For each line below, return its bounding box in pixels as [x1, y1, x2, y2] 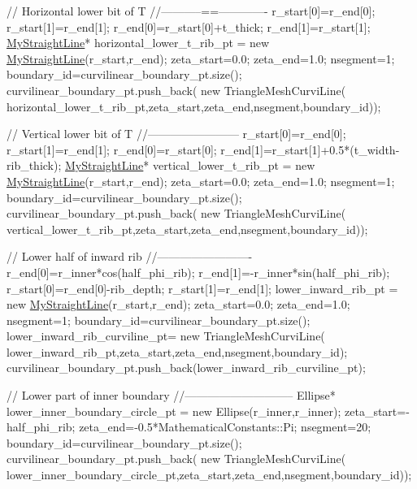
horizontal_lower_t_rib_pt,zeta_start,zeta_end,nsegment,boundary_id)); [7, 97, 381, 115]
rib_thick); [7, 157, 62, 174]
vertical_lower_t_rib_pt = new [153, 157, 315, 174]
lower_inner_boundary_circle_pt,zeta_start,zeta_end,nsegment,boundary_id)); [7, 466, 412, 483]
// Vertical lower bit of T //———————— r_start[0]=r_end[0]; [7, 125, 346, 142]
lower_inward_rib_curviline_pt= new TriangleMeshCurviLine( [7, 327, 325, 344]
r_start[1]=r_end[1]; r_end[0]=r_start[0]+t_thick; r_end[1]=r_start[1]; [7, 18, 371, 35]
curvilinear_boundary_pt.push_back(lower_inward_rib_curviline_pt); [7, 359, 366, 376]
